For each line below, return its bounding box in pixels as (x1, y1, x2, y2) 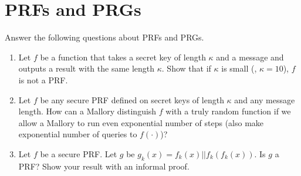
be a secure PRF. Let (40, 147, 117, 160)
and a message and (216, 50, 284, 63)
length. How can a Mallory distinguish (18, 105, 157, 117)
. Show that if (161, 62, 211, 75)
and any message (234, 93, 295, 106)
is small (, (221, 62, 257, 75)
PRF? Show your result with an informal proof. (18, 160, 190, 172)
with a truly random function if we (165, 105, 291, 117)
